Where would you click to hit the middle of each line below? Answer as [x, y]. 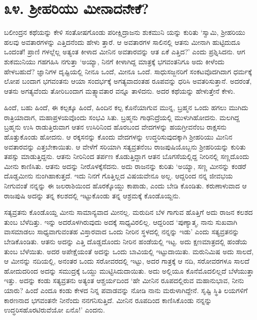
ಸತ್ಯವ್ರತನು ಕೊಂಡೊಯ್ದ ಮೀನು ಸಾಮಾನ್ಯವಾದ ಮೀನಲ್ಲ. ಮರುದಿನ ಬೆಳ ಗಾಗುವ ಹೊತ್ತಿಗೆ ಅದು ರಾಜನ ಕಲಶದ [128, 212]
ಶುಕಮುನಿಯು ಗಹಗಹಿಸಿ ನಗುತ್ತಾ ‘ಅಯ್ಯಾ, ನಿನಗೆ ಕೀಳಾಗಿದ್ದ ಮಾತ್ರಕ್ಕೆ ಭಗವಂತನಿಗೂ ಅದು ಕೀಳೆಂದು [114, 61]
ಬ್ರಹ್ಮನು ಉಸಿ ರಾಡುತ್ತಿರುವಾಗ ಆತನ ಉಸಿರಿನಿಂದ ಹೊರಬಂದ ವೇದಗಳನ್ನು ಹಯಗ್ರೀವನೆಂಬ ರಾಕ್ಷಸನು [115, 127]
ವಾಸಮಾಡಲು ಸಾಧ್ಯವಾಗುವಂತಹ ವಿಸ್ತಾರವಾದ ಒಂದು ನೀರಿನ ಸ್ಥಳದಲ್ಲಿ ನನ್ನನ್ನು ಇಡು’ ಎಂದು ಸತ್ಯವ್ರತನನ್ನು [122, 232]
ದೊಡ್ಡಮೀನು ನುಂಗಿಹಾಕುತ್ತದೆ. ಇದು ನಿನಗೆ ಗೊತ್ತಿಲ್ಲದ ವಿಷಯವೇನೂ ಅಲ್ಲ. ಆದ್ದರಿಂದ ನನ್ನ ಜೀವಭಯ [119, 176]
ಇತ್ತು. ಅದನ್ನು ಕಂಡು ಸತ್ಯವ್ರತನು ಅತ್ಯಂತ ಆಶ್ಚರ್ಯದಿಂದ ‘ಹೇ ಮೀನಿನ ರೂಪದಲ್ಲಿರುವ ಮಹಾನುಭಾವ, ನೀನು [124, 280]
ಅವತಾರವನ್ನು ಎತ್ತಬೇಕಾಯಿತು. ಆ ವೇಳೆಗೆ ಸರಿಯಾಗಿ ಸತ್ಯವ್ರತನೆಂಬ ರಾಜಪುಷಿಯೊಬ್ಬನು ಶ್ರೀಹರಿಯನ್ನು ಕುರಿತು [125, 146]
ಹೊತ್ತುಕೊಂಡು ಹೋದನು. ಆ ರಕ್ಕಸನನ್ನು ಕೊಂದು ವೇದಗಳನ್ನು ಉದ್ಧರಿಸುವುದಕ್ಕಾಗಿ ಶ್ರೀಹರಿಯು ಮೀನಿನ [118, 137]
